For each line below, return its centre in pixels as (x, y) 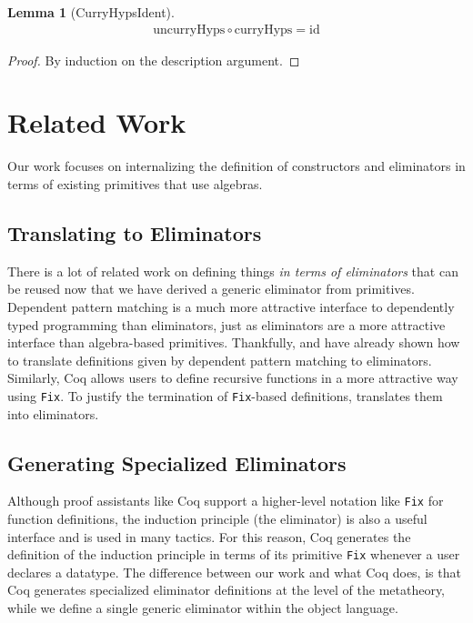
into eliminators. (53, 413)
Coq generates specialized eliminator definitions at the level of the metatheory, (226, 590)
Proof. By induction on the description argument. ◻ (154, 60)
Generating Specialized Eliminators (177, 462)
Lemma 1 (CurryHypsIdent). (91, 12)
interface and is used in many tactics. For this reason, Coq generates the (209, 536)
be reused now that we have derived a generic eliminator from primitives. (211, 289)
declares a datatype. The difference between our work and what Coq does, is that (234, 572)
